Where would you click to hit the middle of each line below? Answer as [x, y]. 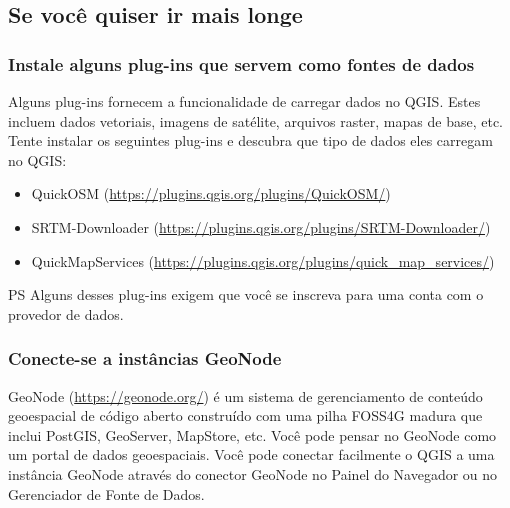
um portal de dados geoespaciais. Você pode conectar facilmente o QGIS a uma [251, 454]
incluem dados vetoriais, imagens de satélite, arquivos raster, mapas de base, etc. [255, 120]
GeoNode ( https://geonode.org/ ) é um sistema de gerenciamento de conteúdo [245, 395]
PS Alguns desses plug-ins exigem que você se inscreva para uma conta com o [246, 294]
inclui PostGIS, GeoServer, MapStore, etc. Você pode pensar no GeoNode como [252, 434]
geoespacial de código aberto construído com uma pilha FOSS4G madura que [245, 415]
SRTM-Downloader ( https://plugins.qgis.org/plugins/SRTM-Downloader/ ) [261, 226]
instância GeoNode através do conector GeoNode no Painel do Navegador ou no [253, 473]
